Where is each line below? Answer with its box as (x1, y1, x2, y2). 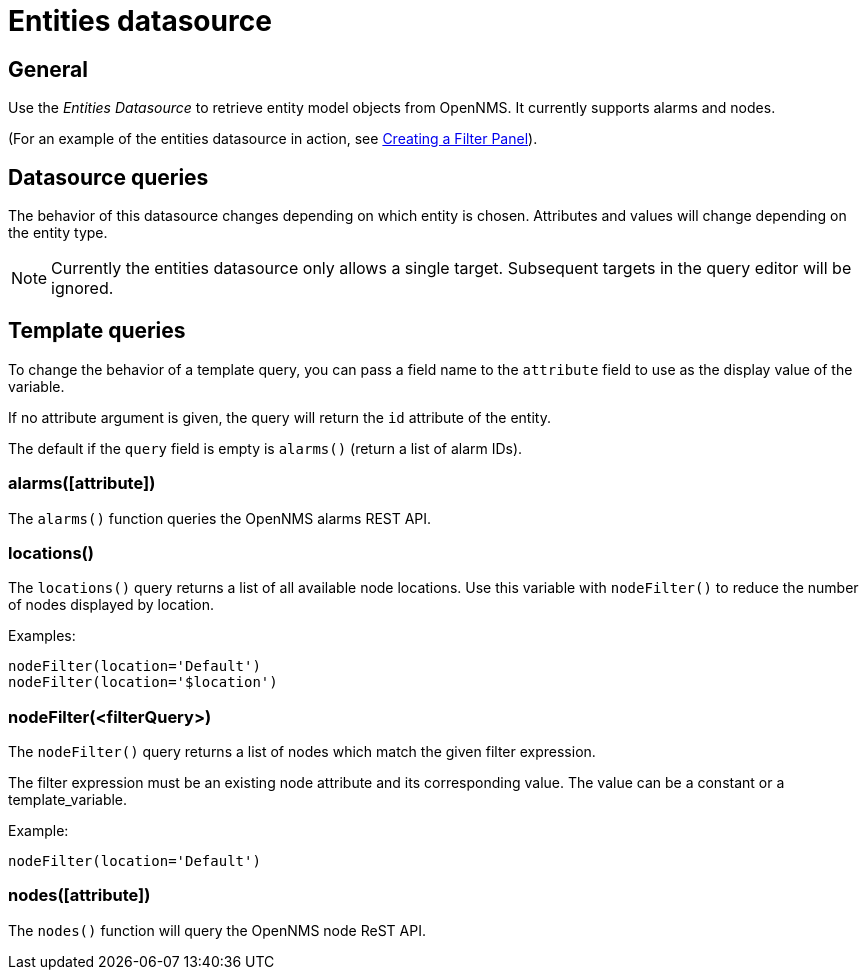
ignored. (51, 278, 114, 299)
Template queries (8, 318, 186, 344)
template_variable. (8, 791, 128, 809)
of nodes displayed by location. (8, 596, 215, 614)
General (8, 56, 89, 82)
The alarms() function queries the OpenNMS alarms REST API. (8, 509, 432, 527)
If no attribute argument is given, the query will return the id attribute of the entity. (8, 408, 551, 426)
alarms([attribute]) (8, 473, 156, 494)
